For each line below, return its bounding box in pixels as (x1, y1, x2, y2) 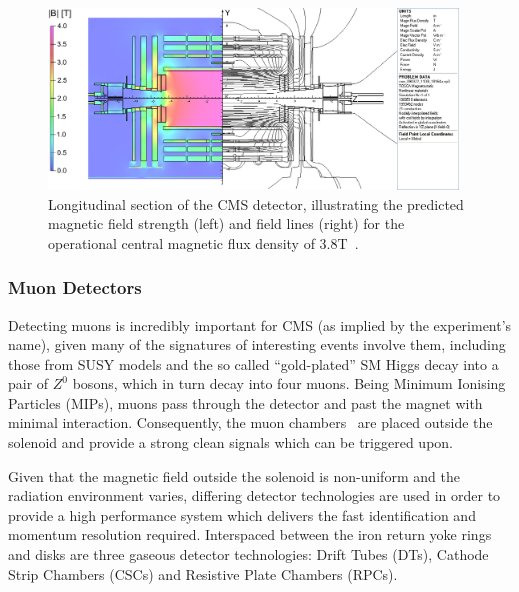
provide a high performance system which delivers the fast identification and (8, 504, 476, 525)
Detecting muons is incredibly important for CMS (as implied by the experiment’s (8, 314, 512, 335)
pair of (8, 373, 49, 394)
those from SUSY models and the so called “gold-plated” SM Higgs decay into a (8, 353, 499, 374)
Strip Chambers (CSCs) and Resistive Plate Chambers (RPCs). (8, 563, 398, 584)
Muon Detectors (8, 275, 142, 300)
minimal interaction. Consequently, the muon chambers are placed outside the (8, 412, 493, 433)
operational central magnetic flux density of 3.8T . (48, 232, 359, 253)
